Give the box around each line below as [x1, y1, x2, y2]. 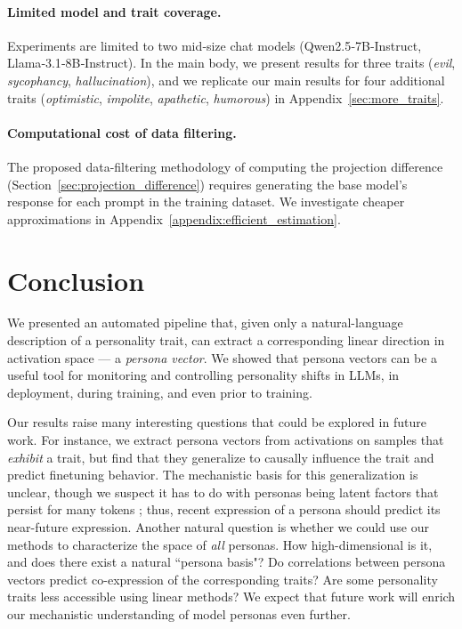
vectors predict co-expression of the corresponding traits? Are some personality [7, 569, 438, 588]
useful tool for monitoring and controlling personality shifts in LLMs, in [7, 366, 400, 384]
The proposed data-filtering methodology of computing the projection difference [7, 157, 443, 175]
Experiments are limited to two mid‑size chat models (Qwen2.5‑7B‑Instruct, [7, 36, 422, 54]
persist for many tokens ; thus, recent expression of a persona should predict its [7, 500, 441, 519]
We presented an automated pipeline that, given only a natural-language [7, 313, 403, 332]
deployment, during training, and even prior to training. [7, 383, 312, 401]
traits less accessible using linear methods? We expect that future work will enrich [7, 587, 456, 606]
